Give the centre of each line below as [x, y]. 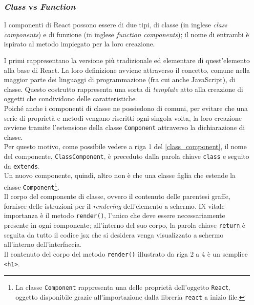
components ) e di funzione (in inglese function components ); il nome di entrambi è [127, 34]
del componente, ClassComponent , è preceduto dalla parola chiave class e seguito [127, 156]
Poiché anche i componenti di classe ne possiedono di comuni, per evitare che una [126, 108]
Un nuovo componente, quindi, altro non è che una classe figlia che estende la [120, 175]
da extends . [22, 165]
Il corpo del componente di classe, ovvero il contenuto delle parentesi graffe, [117, 196]
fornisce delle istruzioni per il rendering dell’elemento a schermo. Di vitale [114, 206]
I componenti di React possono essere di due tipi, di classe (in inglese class [116, 25]
